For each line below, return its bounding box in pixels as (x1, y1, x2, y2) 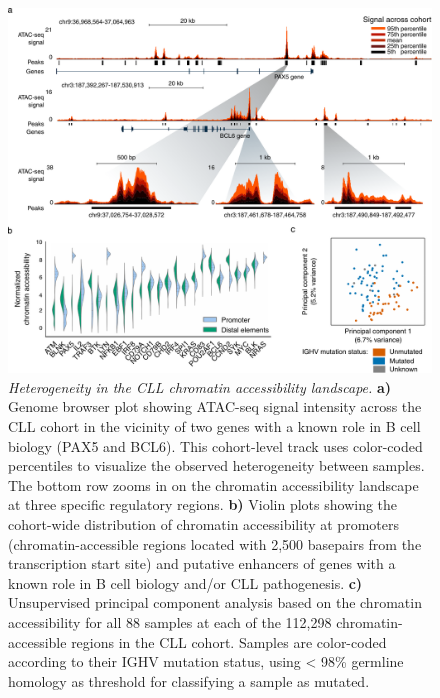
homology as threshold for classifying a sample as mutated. (8, 670, 370, 691)
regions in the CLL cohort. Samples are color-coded (71, 631, 387, 652)
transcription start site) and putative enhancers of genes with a (8, 553, 396, 574)
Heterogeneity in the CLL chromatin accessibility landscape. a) (8, 376, 392, 397)
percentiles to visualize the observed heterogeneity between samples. (8, 455, 425, 476)
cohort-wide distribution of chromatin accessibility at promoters (8, 513, 399, 534)
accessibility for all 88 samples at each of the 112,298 (8, 611, 332, 632)
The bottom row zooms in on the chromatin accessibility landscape (8, 474, 419, 495)
